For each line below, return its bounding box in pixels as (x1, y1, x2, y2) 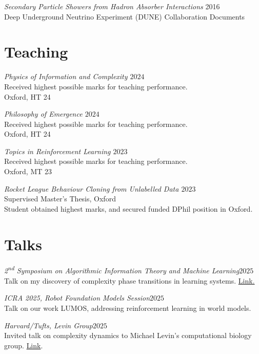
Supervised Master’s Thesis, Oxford (4, 193, 116, 204)
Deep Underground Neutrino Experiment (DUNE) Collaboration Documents (4, 11, 245, 22)
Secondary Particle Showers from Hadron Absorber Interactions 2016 (4, 1, 220, 11)
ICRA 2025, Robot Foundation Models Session (4, 292, 150, 303)
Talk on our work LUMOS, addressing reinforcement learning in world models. (4, 303, 251, 313)
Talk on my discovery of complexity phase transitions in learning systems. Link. (4, 275, 255, 286)
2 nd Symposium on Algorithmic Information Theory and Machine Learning (4, 264, 240, 276)
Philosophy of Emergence (4, 108, 83, 119)
